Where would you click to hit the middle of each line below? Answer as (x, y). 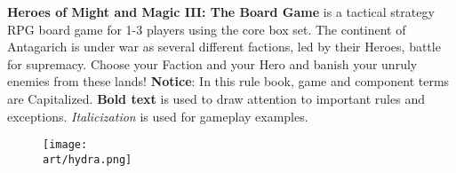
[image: (65, 145)
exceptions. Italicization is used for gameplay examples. (158, 116)
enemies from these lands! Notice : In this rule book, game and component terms (228, 81)
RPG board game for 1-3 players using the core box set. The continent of (207, 29)
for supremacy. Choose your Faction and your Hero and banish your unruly (212, 63)
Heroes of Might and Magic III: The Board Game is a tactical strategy (221, 12)
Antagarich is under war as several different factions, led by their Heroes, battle (224, 47)
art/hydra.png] (88, 159)
